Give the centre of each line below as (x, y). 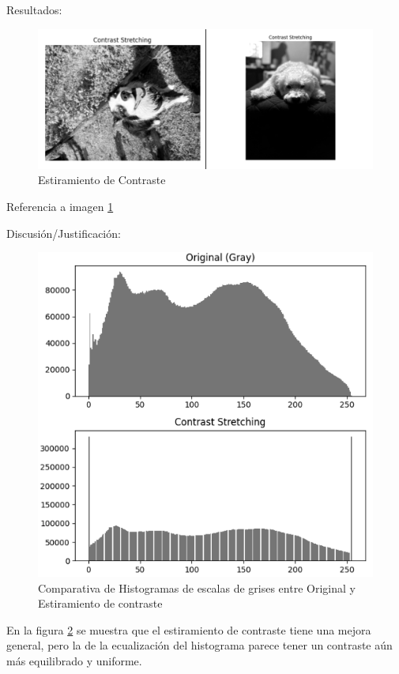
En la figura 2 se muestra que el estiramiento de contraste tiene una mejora (189, 629)
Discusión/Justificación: (64, 233)
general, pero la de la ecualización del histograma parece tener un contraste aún (199, 645)
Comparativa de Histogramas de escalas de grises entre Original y (197, 587)
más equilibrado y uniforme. (74, 660)
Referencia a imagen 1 (60, 206)
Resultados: (34, 9)
